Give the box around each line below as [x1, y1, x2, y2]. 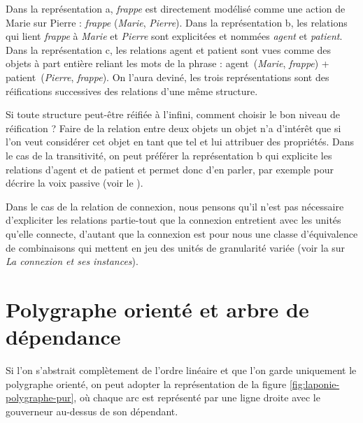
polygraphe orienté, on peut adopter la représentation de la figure [6, 376, 287, 391]
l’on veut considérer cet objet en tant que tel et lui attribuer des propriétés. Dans [6, 134, 355, 149]
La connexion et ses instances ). [6, 254, 138, 268]
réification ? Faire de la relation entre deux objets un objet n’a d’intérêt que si [6, 120, 341, 135]
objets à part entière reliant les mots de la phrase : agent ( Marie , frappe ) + [6, 56, 329, 71]
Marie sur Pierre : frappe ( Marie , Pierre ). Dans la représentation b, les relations [6, 15, 348, 29]
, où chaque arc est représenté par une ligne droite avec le [73, 390, 320, 405]
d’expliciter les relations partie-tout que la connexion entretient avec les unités [6, 213, 341, 227]
